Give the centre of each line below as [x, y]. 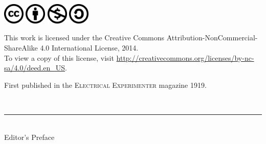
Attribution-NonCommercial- [212, 38]
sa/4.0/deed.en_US [35, 68]
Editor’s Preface [29, 137]
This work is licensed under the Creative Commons [84, 38]
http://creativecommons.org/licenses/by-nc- [185, 57]
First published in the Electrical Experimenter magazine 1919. [105, 85]
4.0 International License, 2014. [89, 47]
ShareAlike [21, 47]
